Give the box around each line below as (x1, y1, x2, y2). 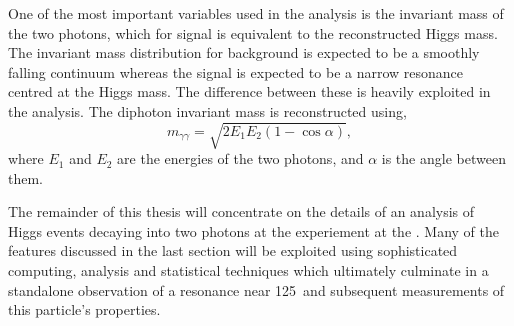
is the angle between (381, 148, 506, 169)
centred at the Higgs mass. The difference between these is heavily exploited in (8, 81, 491, 102)
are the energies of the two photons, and (117, 148, 364, 169)
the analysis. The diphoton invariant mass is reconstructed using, (8, 100, 407, 121)
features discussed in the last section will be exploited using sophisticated (8, 240, 458, 261)
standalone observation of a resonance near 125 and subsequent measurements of (8, 279, 505, 300)
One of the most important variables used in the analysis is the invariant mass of (8, 3, 504, 23)
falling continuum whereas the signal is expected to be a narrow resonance (8, 61, 464, 82)
